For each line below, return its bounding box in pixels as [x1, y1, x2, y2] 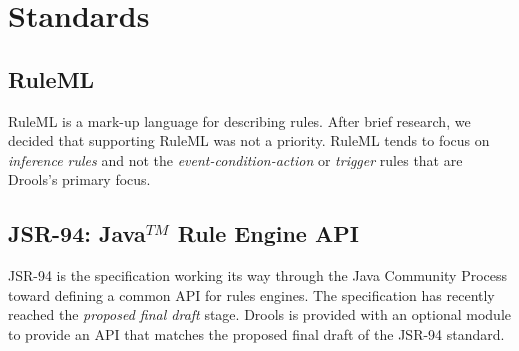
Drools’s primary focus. [8, 169, 151, 190]
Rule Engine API [177, 218, 359, 249]
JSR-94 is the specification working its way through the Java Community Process [8, 265, 508, 286]
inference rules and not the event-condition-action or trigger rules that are [8, 149, 463, 170]
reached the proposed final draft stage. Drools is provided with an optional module [8, 304, 511, 325]
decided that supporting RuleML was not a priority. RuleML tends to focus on [8, 130, 490, 151]
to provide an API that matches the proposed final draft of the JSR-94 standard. [8, 323, 505, 344]
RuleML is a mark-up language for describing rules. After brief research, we [8, 110, 471, 131]
